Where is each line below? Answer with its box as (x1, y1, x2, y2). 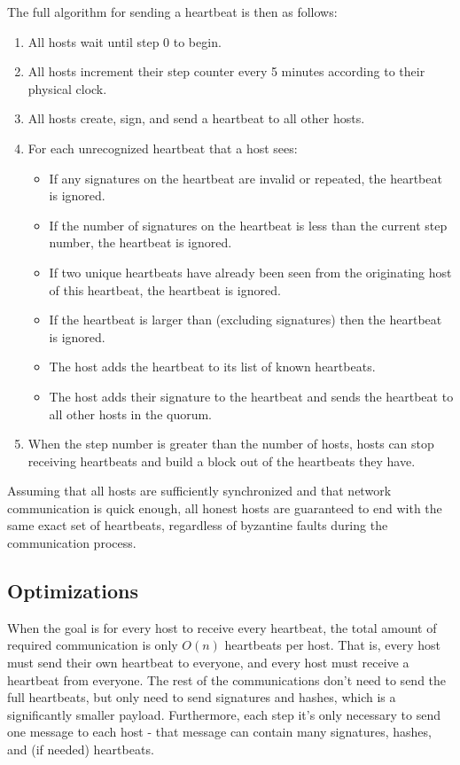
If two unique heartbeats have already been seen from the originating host (49, 262, 452, 281)
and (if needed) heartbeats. (7, 740, 154, 759)
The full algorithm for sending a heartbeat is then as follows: (7, 3, 338, 20)
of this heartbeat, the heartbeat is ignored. (49, 280, 281, 299)
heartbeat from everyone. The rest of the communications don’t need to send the (7, 670, 447, 689)
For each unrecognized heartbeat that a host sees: (27, 138, 298, 157)
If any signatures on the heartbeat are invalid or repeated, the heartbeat (49, 168, 442, 187)
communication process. (7, 534, 136, 552)
